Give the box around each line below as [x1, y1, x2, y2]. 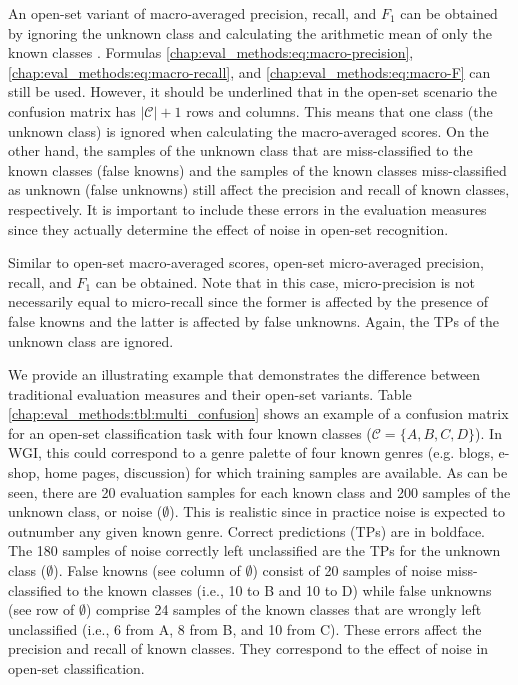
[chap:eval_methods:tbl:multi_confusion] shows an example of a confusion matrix [8, 403, 509, 424]
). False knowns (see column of [53, 560, 241, 581]
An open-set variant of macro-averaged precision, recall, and [8, 3, 377, 23]
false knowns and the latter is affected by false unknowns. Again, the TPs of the [8, 310, 500, 331]
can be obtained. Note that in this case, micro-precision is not [95, 271, 476, 292]
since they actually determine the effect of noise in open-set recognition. [8, 218, 449, 239]
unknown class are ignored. [8, 330, 174, 351]
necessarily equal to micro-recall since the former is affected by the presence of [8, 291, 489, 312]
